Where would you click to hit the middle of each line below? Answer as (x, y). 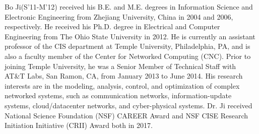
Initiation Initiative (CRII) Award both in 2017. (79, 125)
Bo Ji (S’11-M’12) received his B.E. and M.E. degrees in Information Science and (129, 7)
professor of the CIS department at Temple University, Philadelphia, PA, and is (127, 46)
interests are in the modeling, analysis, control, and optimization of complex (122, 85)
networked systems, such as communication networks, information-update (118, 95)
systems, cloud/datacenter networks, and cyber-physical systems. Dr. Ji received (128, 105)
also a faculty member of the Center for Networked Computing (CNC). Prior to (128, 56)
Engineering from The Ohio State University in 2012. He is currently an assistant (130, 36)
